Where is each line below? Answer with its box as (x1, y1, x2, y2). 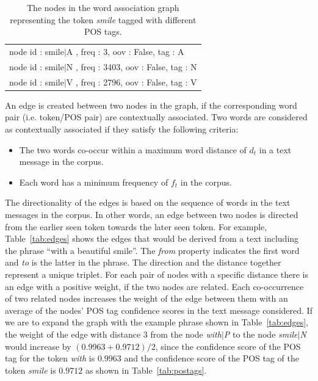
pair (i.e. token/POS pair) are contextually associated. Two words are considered (5, 111, 308, 123)
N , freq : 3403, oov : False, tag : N (66, 60, 197, 73)
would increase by (5, 339, 71, 352)
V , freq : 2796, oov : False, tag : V (66, 75, 197, 88)
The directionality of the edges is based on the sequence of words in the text (5, 196, 291, 209)
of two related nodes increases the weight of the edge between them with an (5, 292, 288, 305)
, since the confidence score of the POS (155, 339, 301, 352)
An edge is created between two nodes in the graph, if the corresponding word (5, 98, 297, 111)
